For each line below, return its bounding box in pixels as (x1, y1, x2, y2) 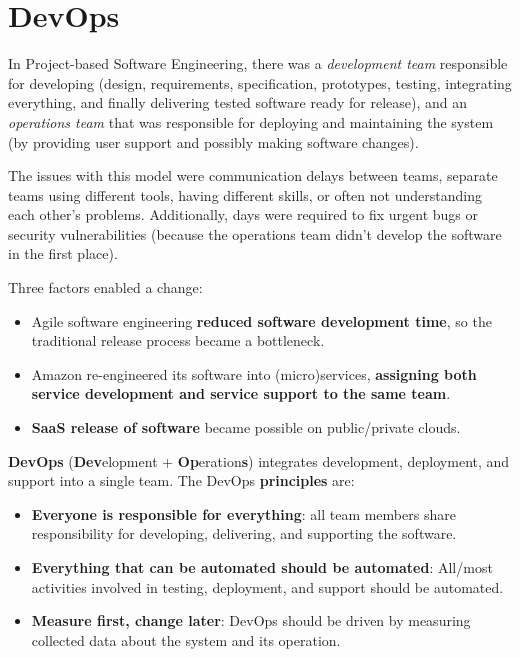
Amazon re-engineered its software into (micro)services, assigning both (31, 363, 477, 384)
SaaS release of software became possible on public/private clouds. (31, 417, 461, 438)
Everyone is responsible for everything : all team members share (31, 503, 456, 524)
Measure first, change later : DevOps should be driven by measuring (31, 610, 471, 631)
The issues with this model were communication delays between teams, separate (8, 165, 498, 186)
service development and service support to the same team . (31, 383, 451, 404)
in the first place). (8, 243, 118, 264)
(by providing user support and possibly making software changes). (8, 131, 419, 152)
